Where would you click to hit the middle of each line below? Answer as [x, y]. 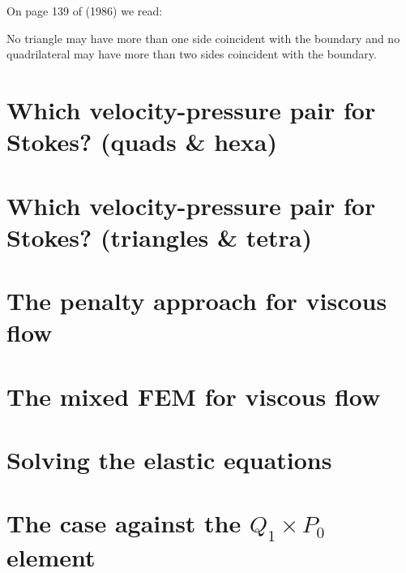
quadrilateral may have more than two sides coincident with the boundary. [192, 54]
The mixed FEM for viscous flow [194, 396]
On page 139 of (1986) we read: [85, 11]
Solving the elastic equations [169, 460]
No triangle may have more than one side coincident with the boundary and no [203, 38]
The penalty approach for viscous [197, 301]
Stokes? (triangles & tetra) [159, 237]
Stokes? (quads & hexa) [142, 142]
